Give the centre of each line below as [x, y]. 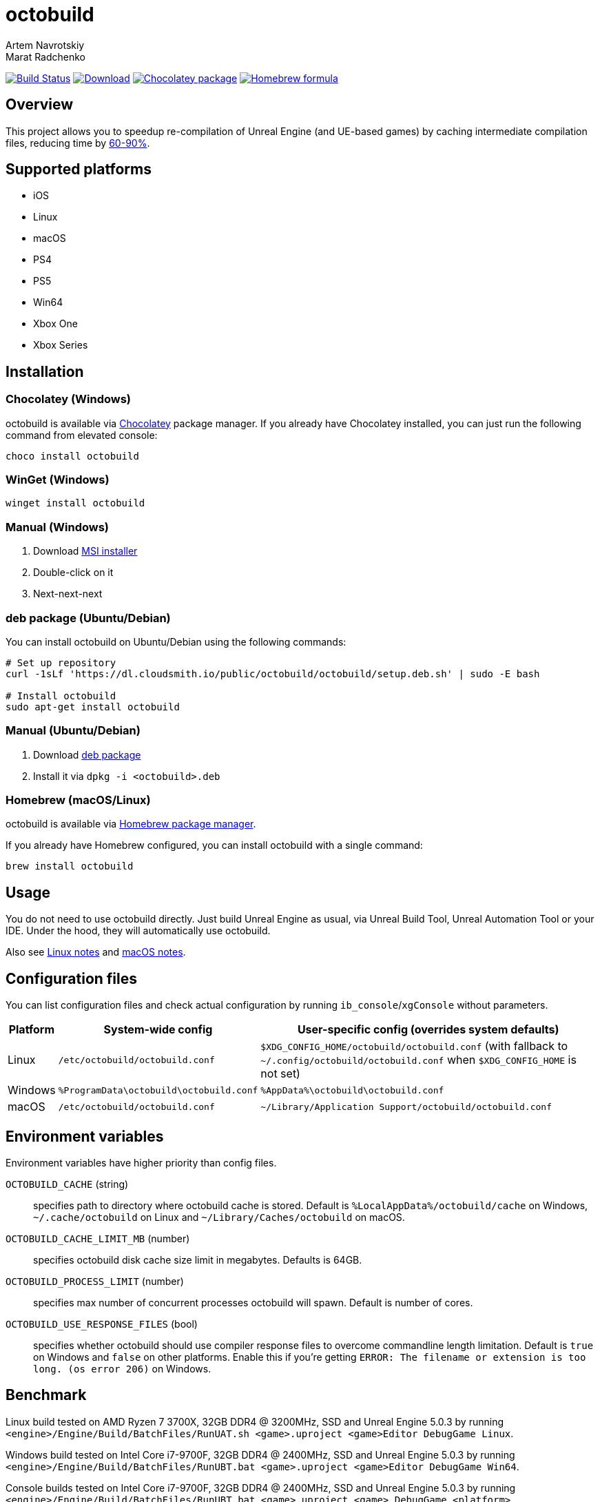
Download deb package [87, 754]
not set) [280, 1074]
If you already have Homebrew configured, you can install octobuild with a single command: [214, 845]
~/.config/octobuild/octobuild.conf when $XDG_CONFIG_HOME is [418, 1060]
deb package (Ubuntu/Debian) [88, 618]
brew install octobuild [70, 866]
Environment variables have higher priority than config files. [141, 1162]
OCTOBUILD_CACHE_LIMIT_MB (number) [98, 1238]
